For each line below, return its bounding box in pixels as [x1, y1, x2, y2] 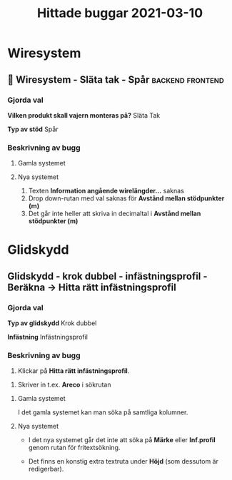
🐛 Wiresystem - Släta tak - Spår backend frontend [7, 73, 225, 86]
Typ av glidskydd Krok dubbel [7, 319, 97, 327]
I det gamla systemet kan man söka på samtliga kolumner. [17, 408, 188, 417]
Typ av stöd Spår [7, 125, 59, 133]
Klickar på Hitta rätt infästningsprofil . [17, 367, 130, 375]
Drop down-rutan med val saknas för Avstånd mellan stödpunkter [28, 194, 225, 203]
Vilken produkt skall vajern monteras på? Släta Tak [7, 111, 161, 119]
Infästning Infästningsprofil [7, 333, 88, 342]
